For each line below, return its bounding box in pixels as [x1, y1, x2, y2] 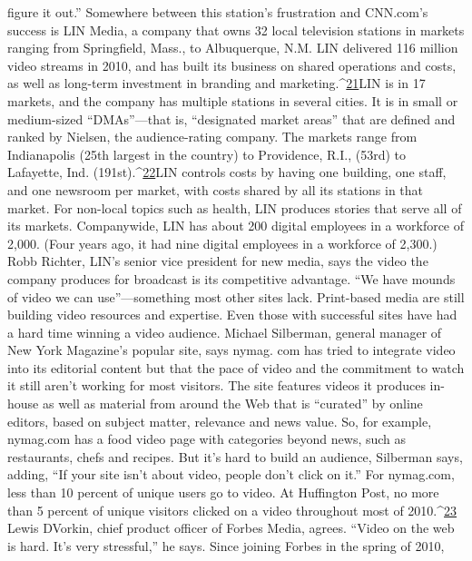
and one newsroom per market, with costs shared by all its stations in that [7, 180, 424, 199]
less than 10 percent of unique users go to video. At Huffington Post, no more [7, 483, 439, 502]
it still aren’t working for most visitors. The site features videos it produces [7, 376, 426, 395]
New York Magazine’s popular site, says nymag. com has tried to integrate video [7, 340, 456, 359]
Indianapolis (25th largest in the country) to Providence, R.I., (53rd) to [7, 144, 407, 163]
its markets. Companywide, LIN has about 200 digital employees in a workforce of [7, 216, 465, 235]
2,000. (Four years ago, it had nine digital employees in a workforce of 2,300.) [7, 233, 438, 252]
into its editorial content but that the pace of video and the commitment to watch [7, 358, 465, 377]
